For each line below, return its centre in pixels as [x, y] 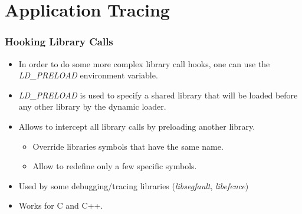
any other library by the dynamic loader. [92, 106]
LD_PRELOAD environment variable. [88, 75]
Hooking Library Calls [59, 42]
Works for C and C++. [61, 205]
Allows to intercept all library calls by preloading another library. [137, 126]
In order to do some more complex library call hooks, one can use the [144, 63]
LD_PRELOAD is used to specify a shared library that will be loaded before [158, 95]
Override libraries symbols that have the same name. [128, 146]
